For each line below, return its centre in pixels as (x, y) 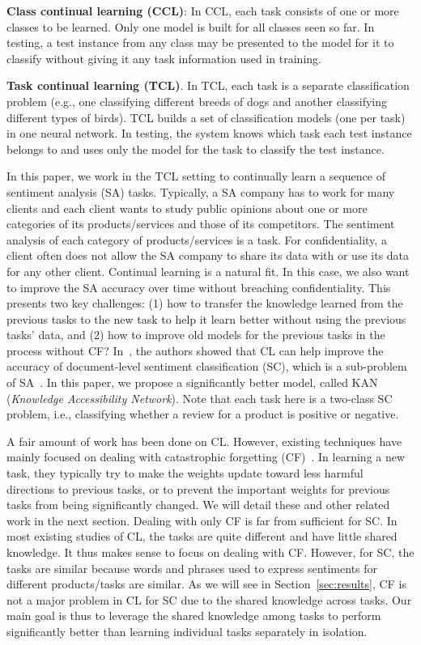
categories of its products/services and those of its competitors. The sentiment (201, 224)
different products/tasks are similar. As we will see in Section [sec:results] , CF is (206, 584)
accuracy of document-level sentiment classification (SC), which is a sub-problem (207, 366)
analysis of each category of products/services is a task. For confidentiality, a (197, 239)
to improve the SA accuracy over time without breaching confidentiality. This (199, 287)
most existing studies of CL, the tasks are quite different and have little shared (202, 536)
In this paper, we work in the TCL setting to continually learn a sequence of (196, 176)
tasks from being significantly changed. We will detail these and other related (198, 505)
